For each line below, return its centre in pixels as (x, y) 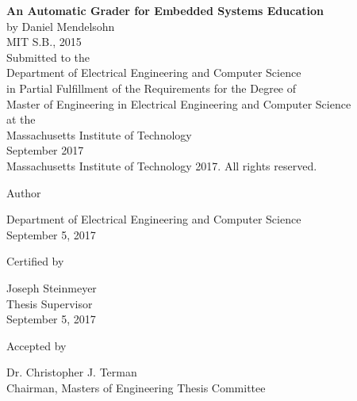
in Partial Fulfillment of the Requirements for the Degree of (152, 88)
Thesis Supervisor (50, 303)
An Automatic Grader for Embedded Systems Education (165, 10)
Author (24, 192)
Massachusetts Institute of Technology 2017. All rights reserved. (162, 165)
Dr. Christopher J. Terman (72, 372)
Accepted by (36, 345)
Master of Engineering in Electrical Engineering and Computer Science (179, 103)
